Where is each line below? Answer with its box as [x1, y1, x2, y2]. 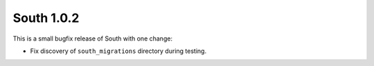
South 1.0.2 [12, 10, 80, 25]
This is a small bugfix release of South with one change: [12, 34, 173, 43]
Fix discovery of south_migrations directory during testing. [30, 47, 207, 55]
